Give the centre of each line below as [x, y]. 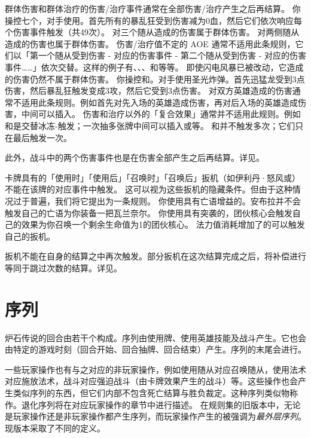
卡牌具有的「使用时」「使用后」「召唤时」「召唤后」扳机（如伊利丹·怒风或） [153, 177]
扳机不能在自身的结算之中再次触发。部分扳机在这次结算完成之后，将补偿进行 [155, 256]
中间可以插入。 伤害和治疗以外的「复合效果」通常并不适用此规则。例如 [161, 114]
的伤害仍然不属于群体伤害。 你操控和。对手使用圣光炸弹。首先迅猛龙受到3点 [155, 79]
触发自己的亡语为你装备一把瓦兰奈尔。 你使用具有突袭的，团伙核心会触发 [149, 212]
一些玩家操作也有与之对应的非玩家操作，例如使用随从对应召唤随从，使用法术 [155, 369]
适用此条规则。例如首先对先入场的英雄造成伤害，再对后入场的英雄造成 [159, 102]
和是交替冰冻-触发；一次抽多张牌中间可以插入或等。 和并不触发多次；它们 [150, 125]
